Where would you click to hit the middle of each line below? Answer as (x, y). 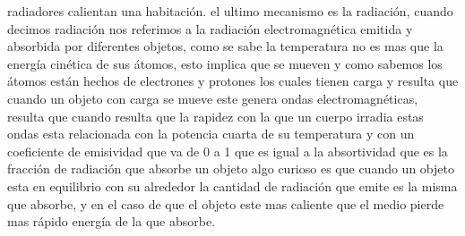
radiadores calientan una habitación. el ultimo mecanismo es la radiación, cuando (230, 11)
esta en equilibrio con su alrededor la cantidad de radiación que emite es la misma (232, 185)
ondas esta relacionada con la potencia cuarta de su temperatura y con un (211, 134)
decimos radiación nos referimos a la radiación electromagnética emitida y (210, 28)
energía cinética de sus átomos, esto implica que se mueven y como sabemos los (225, 63)
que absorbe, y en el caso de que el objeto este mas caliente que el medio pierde (226, 203)
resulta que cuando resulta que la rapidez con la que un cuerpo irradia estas (215, 116)
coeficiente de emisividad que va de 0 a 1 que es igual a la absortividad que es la (228, 151)
